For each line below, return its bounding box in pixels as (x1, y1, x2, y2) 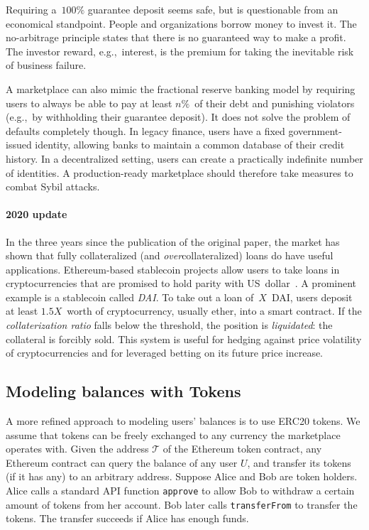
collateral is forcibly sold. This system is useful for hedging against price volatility (6, 331, 362, 346)
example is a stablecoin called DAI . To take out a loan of (6, 289, 254, 304)
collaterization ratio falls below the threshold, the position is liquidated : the (6, 318, 333, 332)
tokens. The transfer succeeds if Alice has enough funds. (6, 511, 249, 526)
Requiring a (6, 2, 57, 16)
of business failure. (6, 58, 87, 72)
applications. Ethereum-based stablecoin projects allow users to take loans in (6, 261, 340, 276)
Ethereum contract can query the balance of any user (6, 455, 238, 470)
